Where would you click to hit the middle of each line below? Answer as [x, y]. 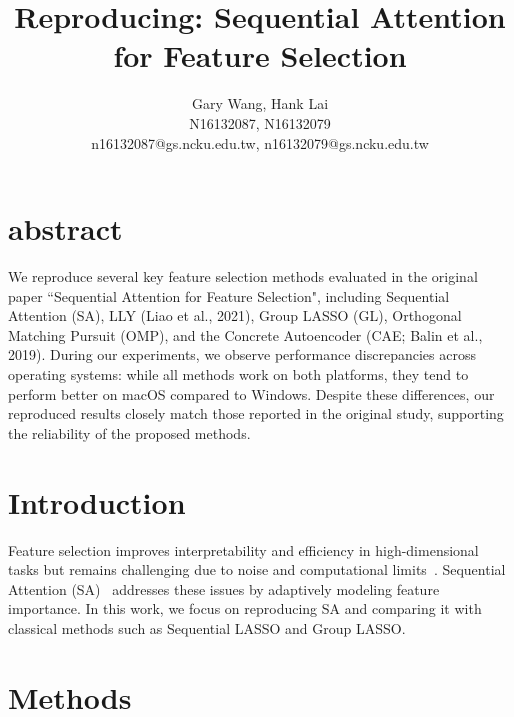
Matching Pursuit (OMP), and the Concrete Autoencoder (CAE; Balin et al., [245, 334]
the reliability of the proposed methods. [129, 432]
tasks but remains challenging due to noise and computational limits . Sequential [257, 569]
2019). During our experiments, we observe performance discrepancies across [242, 354]
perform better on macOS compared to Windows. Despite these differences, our [251, 393]
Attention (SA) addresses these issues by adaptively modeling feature [224, 588]
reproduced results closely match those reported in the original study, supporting [256, 413]
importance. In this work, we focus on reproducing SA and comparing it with [245, 608]
